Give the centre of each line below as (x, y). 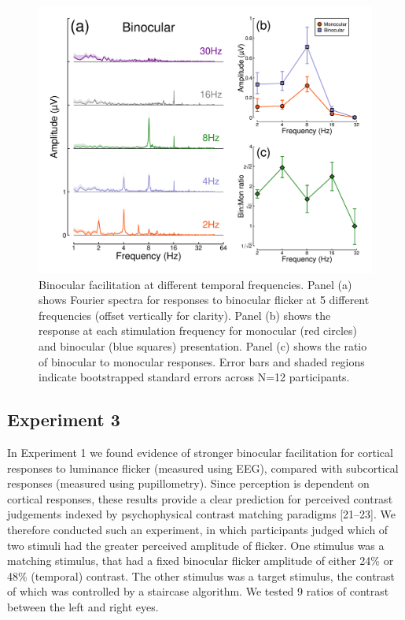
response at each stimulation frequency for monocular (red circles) (198, 330)
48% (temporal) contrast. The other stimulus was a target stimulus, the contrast (201, 575)
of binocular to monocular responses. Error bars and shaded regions (202, 361)
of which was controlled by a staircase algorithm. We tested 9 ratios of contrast (198, 591)
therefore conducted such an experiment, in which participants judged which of (198, 530)
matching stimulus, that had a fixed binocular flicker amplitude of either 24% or (201, 561)
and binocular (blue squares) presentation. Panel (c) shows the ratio (203, 346)
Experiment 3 (64, 420)
